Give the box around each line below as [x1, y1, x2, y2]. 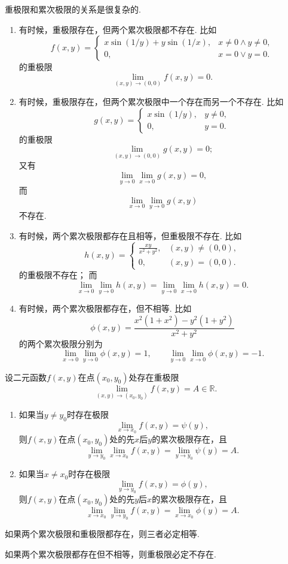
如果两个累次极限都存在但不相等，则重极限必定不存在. [5, 547, 216, 560]
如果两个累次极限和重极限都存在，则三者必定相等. [5, 527, 200, 540]
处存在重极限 [128, 370, 179, 383]
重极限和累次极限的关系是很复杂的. [5, 3, 141, 15]
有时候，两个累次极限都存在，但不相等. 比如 [19, 302, 192, 315]
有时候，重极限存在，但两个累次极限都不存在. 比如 [19, 23, 217, 35]
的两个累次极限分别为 [19, 337, 103, 349]
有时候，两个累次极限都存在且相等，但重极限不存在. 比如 [19, 229, 242, 242]
